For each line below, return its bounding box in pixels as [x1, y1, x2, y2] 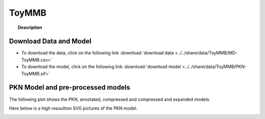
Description [18, 24, 43, 30]
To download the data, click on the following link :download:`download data [21, 50, 174, 56]
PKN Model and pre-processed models [9, 83, 131, 92]
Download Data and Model [9, 37, 92, 46]
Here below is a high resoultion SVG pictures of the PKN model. [9, 105, 137, 111]
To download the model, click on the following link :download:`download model [21, 64, 181, 70]
